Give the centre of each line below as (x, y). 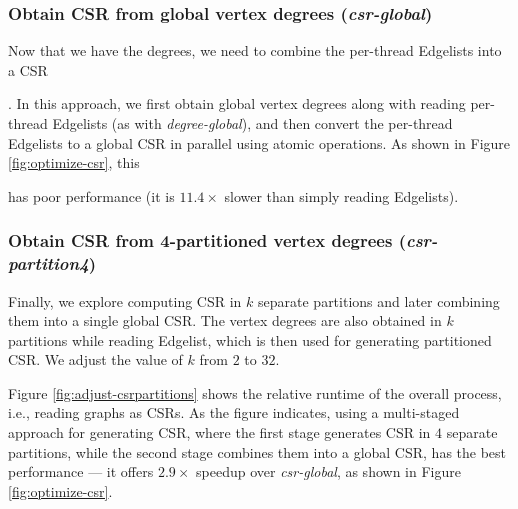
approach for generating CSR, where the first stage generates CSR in (219, 432)
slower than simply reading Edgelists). (341, 195)
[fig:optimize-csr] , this (74, 162)
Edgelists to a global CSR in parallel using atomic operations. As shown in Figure (259, 142)
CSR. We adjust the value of (95, 359)
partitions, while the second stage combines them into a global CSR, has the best (257, 451)
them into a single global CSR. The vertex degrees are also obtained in (225, 320)
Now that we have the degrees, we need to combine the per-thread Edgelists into (255, 50)
